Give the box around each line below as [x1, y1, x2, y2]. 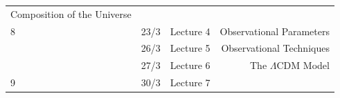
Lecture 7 [170, 75, 211, 90]
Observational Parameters [220, 23, 330, 38]
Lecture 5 [170, 41, 211, 55]
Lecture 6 [170, 58, 211, 72]
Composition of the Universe [10, 6, 132, 21]
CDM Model [276, 58, 330, 72]
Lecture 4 [170, 23, 211, 38]
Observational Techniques [221, 41, 330, 55]
